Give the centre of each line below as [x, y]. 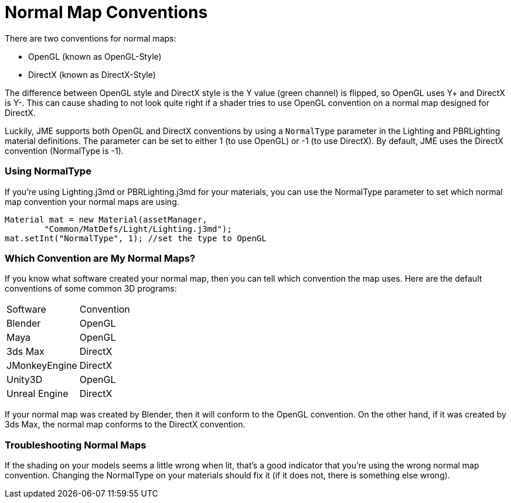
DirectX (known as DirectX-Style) [92, 74]
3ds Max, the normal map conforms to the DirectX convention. [125, 425]
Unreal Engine [38, 394]
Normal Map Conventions [106, 12]
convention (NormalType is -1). [64, 150]
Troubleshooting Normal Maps [76, 445]
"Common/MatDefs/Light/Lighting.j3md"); [138, 229]
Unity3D [25, 380]
